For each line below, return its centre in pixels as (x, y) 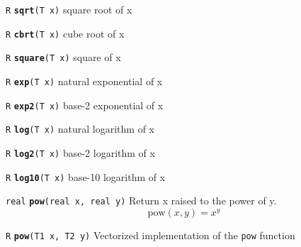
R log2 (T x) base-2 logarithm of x (80, 152)
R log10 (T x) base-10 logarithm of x (86, 176)
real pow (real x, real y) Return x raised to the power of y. (141, 201)
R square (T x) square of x (63, 57)
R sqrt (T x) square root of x (69, 9)
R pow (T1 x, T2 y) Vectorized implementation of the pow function (150, 235)
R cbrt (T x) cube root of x (65, 33)
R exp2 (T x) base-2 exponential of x (85, 105)
